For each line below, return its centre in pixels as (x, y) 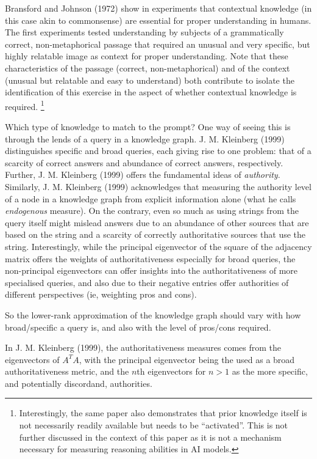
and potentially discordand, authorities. (79, 383)
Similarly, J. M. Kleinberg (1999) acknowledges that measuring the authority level (158, 186)
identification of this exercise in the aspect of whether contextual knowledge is (151, 92)
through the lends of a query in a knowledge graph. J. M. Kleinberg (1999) (145, 138)
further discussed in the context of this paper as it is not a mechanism (150, 437)
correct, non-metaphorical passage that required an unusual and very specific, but (158, 44)
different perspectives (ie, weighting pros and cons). (101, 294)
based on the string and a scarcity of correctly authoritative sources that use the (155, 234)
